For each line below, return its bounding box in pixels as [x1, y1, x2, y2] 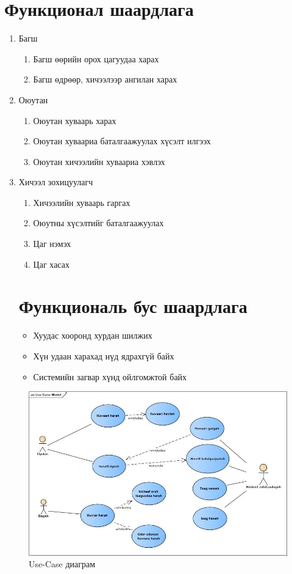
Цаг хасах [33, 257, 69, 270]
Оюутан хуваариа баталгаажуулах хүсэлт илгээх [33, 134, 211, 147]
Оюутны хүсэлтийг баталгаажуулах [33, 216, 164, 229]
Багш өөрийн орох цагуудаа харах [33, 52, 159, 65]
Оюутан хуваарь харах [33, 114, 116, 127]
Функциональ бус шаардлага [18, 293, 247, 318]
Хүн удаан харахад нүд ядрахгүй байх [33, 349, 174, 362]
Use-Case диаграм [29, 557, 96, 570]
